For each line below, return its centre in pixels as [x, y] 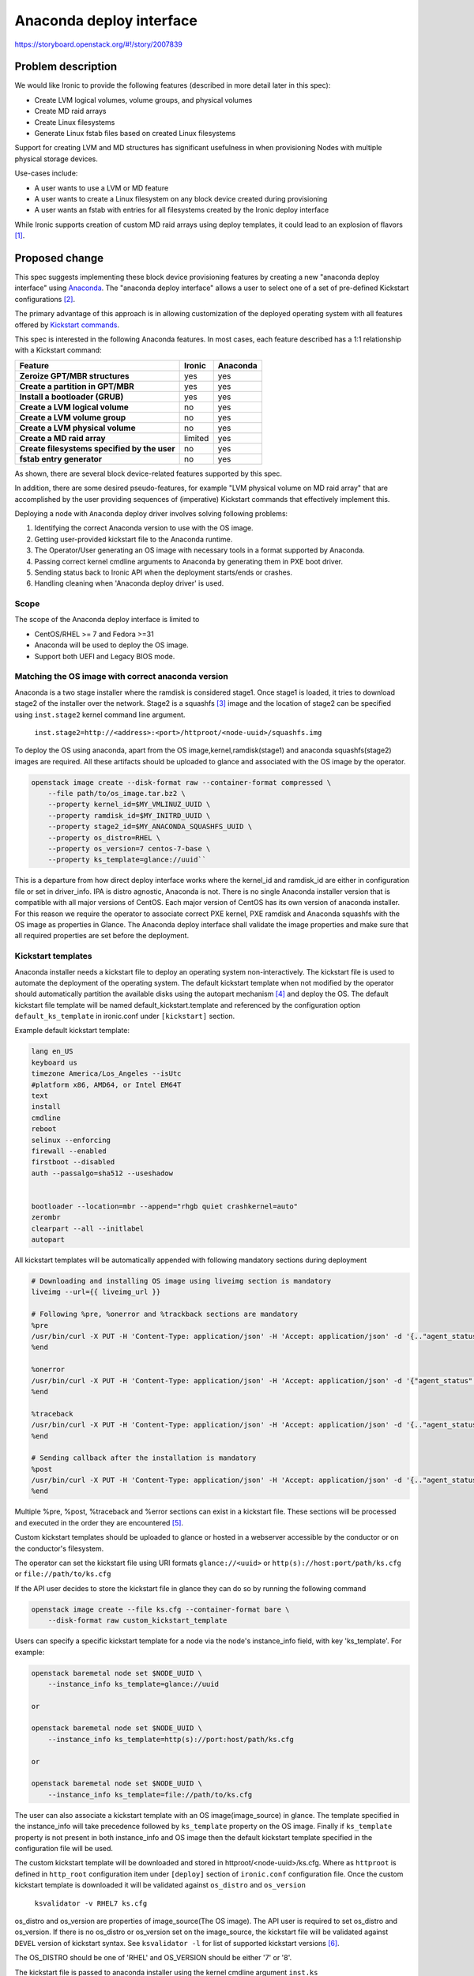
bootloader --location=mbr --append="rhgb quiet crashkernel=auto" [165, 1206]
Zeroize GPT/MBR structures [74, 375]
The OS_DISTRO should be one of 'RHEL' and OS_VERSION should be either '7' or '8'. [153, 1958]
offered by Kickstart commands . [67, 325]
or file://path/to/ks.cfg [63, 1574]
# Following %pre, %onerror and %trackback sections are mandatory [165, 1314]
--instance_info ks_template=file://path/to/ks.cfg [150, 1795]
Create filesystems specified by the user [97, 448]
